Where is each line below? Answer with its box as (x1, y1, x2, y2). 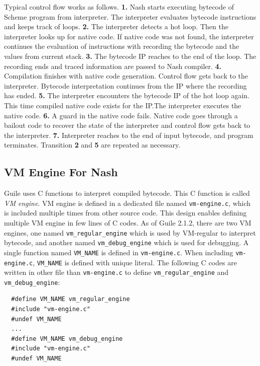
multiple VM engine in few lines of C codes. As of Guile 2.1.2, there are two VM (4, 217, 251, 228)
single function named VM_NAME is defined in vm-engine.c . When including (4, 247, 233, 257)
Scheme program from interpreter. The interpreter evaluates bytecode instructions (4, 11, 256, 22)
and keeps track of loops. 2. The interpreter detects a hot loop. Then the (4, 21, 228, 32)
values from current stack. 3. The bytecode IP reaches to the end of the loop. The (4, 50, 256, 61)
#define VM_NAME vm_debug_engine (11, 335, 123, 342)
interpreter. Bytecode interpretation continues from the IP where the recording (4, 80, 247, 91)
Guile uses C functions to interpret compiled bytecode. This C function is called (4, 188, 250, 198)
